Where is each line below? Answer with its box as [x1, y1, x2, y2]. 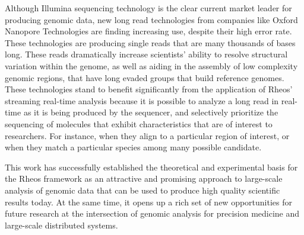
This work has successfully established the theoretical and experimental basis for [5, 160, 298, 173]
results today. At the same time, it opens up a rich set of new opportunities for [5, 195, 292, 208]
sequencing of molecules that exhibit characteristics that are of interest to [5, 117, 273, 130]
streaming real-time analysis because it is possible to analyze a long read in [5, 94, 279, 107]
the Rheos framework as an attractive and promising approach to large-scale [5, 172, 283, 185]
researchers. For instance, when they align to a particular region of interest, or [5, 129, 290, 141]
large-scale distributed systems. [5, 218, 118, 231]
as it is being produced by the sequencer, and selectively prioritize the [23, 106, 278, 118]
